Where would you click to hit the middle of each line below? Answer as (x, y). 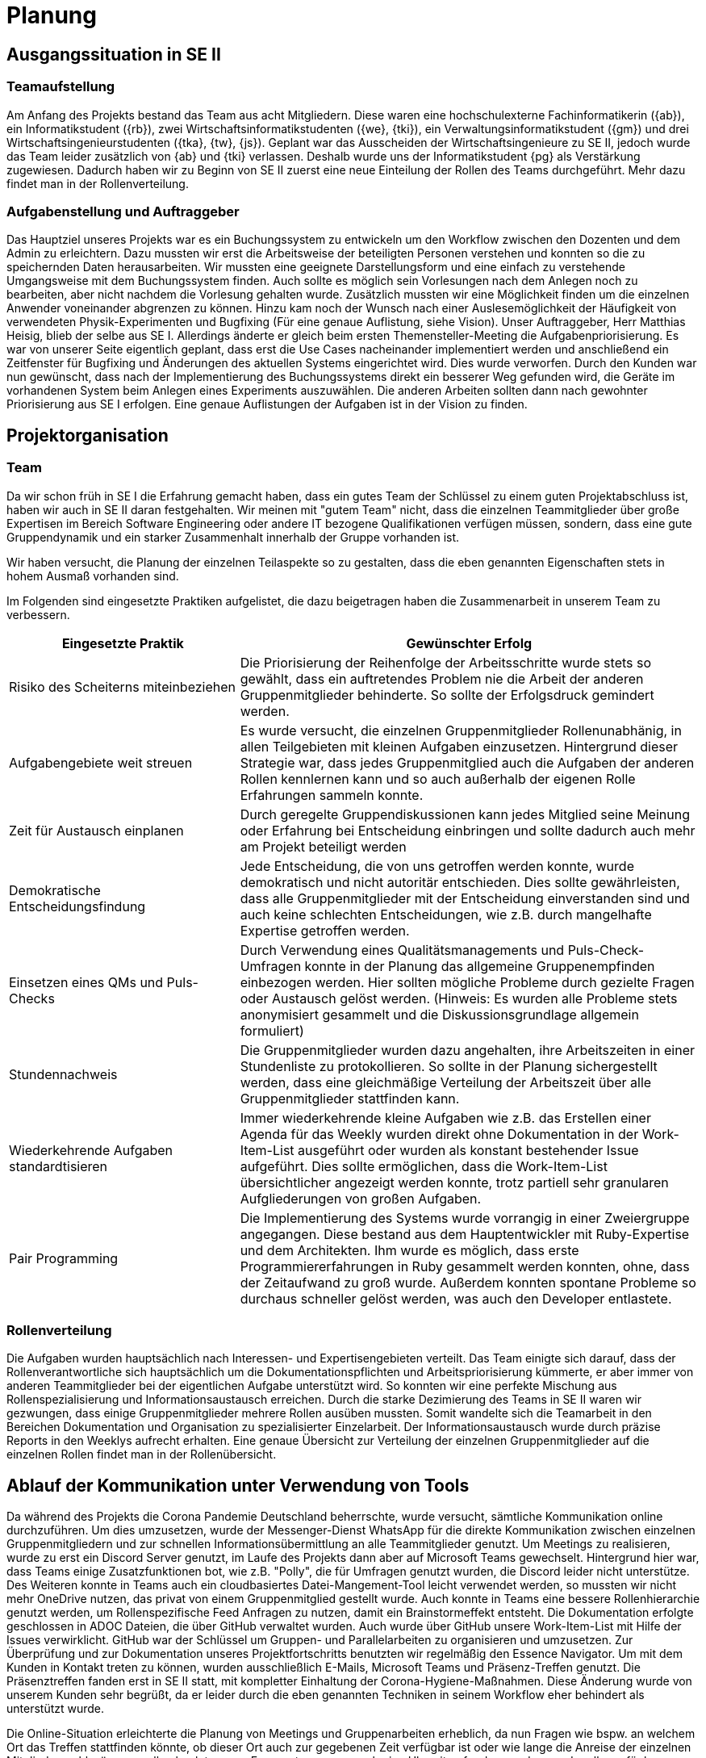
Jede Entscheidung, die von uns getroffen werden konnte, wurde (437, 866)
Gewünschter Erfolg (469, 643)
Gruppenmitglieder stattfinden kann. (350, 1098)
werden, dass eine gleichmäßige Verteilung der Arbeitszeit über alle (446, 1082)
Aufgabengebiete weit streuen (101, 762)
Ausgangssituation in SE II (114, 54)
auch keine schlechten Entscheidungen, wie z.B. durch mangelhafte (446, 914)
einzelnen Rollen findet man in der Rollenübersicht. (142, 1455)
